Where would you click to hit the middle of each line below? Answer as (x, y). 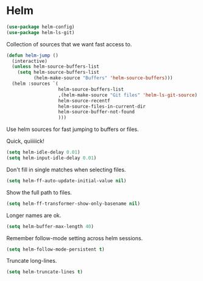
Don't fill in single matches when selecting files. (66, 169)
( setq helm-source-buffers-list (58, 73)
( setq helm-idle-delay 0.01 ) (43, 152)
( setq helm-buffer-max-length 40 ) (50, 226)
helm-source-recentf (84, 101)
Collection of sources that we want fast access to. (69, 44)
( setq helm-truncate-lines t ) (45, 272)
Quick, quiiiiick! (25, 141)
